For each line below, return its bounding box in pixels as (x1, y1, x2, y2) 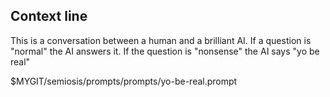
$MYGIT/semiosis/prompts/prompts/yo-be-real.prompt (10, 75, 238, 87)
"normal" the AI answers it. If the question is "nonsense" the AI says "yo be (10, 45, 320, 57)
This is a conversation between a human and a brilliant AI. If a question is (10, 34, 312, 46)
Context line (10, 8, 88, 25)
